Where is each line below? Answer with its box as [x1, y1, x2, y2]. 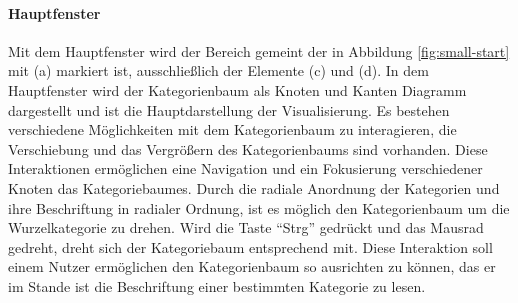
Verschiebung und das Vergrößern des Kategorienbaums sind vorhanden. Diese [8, 138, 488, 159]
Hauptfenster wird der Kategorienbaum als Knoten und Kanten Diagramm [8, 79, 467, 100]
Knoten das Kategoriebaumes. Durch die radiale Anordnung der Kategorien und [8, 177, 500, 198]
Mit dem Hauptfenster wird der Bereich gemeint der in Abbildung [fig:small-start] [8, 40, 510, 61]
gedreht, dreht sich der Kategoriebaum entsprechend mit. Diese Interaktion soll [8, 236, 493, 257]
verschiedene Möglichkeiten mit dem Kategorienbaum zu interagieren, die [8, 119, 457, 140]
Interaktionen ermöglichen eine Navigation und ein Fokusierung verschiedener [8, 158, 483, 179]
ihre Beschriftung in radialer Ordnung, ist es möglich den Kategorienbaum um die [8, 197, 510, 218]
